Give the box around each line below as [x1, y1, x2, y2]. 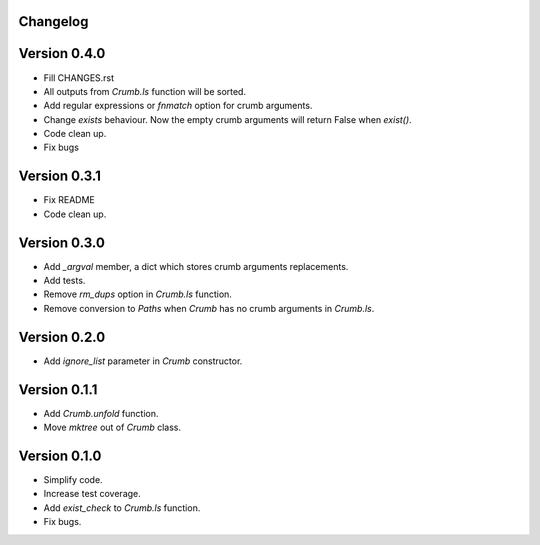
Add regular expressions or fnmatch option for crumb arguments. [43, 100, 313, 112]
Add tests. [43, 275, 86, 287]
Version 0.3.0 [18, 234, 105, 251]
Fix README [43, 194, 95, 206]
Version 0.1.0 [18, 447, 102, 464]
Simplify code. [43, 473, 104, 485]
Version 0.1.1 [18, 381, 98, 398]
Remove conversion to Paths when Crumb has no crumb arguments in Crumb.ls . [43, 302, 375, 314]
